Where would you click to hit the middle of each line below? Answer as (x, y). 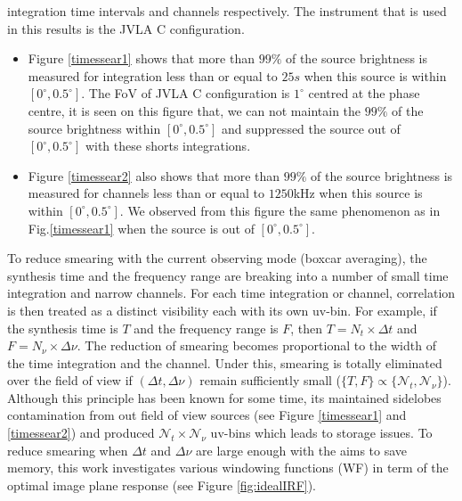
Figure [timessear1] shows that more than (141, 58)
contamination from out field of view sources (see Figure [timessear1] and (207, 415)
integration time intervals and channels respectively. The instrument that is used (227, 11)
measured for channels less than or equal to (146, 193)
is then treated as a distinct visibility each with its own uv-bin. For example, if (222, 310)
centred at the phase (364, 93)
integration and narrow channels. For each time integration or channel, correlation (231, 293)
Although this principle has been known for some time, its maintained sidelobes (224, 397)
